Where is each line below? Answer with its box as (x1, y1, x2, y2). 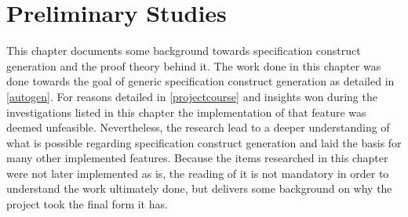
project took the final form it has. (6, 196, 168, 212)
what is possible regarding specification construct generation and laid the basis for (6, 134, 402, 150)
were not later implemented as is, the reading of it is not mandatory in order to (6, 165, 389, 181)
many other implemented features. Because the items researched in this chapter (6, 150, 388, 166)
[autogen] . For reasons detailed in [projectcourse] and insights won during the (6, 88, 377, 104)
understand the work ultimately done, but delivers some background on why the (6, 180, 392, 197)
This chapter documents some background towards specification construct (6, 42, 361, 59)
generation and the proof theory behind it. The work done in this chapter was (6, 57, 381, 74)
